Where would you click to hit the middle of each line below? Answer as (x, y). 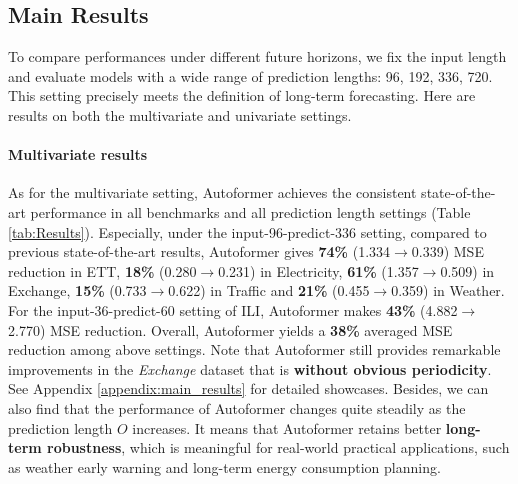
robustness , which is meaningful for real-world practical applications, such (278, 447)
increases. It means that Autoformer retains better (287, 427)
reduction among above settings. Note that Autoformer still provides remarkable (254, 349)
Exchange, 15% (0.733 (77, 290)
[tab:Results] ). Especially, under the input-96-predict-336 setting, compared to (247, 231)
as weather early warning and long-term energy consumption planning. (224, 466)
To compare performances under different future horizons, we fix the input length (257, 56)
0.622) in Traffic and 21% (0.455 (269, 290)
